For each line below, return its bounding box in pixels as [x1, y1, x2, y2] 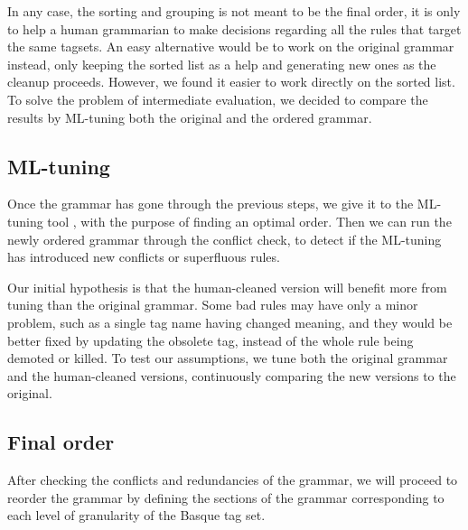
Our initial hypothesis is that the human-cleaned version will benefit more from [7, 277, 447, 296]
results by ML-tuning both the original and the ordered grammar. [7, 107, 372, 126]
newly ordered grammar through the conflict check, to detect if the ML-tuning [7, 229, 442, 248]
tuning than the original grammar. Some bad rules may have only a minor [7, 295, 418, 314]
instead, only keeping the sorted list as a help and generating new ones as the [7, 54, 436, 73]
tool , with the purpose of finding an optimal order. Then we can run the [47, 211, 452, 230]
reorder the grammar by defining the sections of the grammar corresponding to [7, 488, 445, 507]
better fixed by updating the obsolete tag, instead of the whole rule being [7, 330, 414, 349]
